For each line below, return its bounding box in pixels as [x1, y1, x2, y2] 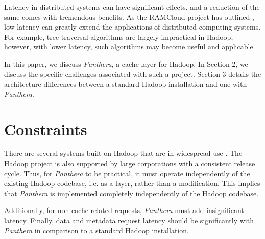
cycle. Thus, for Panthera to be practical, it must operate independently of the [4, 168, 250, 178]
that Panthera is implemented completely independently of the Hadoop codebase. [4, 188, 259, 198]
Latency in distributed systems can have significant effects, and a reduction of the [4, 2, 260, 12]
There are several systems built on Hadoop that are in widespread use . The [4, 148, 243, 158]
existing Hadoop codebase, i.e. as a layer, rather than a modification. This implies [4, 178, 260, 189]
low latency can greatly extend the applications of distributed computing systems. [4, 21, 261, 32]
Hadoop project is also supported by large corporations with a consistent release [4, 158, 255, 169]
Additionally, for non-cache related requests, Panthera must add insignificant [4, 205, 244, 216]
